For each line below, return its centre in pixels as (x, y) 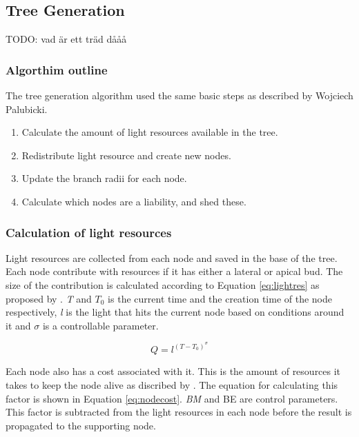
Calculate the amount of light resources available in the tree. (150, 132)
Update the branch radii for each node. (104, 178)
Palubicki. (27, 109)
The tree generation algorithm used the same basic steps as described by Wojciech (179, 95)
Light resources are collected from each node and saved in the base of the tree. (172, 257)
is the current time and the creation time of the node (220, 298)
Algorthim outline (57, 69)
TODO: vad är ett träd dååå (66, 39)
